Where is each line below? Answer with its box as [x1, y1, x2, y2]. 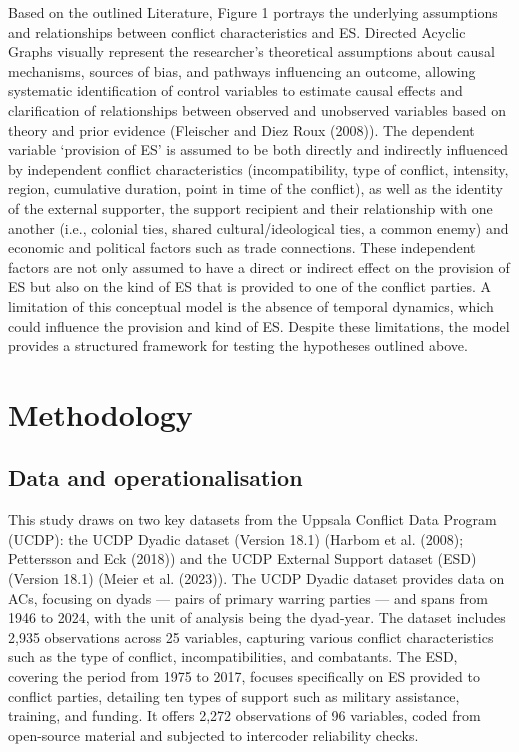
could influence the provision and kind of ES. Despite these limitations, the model [8, 315, 510, 336]
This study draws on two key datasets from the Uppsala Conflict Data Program [8, 509, 497, 530]
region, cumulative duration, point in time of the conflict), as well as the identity [8, 178, 503, 199]
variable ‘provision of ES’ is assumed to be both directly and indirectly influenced [8, 139, 509, 160]
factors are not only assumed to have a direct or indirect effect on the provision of [8, 256, 510, 277]
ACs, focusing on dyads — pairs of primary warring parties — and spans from [8, 587, 488, 608]
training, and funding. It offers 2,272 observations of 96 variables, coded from [8, 705, 481, 726]
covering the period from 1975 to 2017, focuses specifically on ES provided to [8, 666, 480, 687]
